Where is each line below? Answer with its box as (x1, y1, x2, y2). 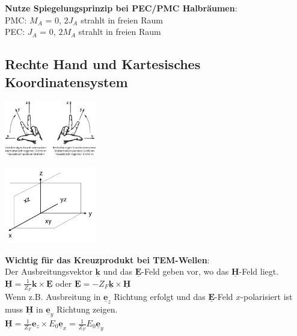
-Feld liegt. (239, 265, 279, 278)
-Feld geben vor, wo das (141, 265, 229, 278)
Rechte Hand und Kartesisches (5, 55, 201, 73)
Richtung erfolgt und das (114, 290, 206, 302)
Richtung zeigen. (57, 303, 118, 315)
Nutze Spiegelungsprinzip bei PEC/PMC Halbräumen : (5, 2, 237, 14)
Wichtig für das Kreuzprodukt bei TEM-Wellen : (5, 253, 210, 266)
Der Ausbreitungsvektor (5, 265, 93, 278)
